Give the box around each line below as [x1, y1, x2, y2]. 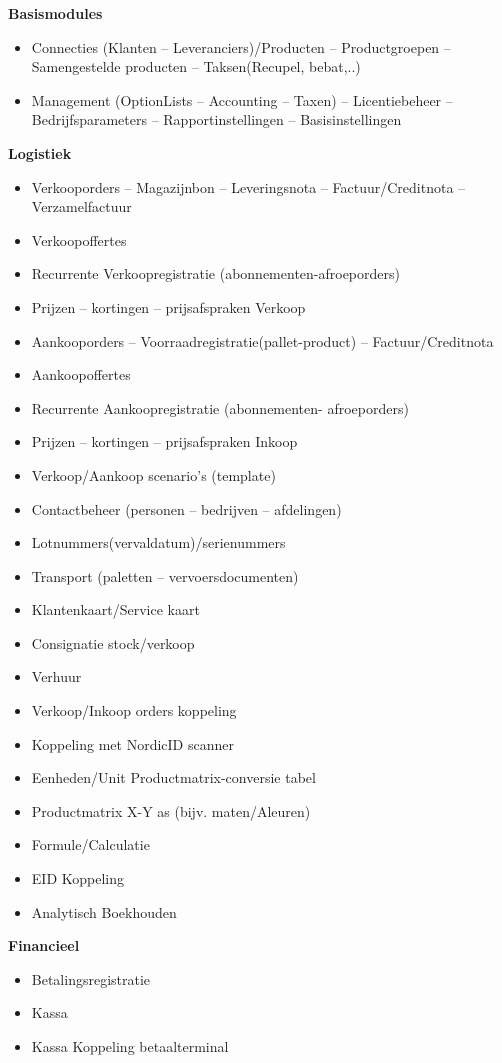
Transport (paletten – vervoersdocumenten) [31, 565, 299, 586]
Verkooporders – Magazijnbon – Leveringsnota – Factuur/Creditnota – [31, 176, 466, 197]
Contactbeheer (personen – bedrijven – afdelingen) [31, 498, 342, 519]
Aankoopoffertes [31, 364, 131, 385]
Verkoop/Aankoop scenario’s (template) [31, 464, 276, 485]
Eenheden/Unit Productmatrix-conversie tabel [31, 767, 316, 788]
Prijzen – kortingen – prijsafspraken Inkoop [31, 431, 298, 452]
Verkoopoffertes [31, 229, 127, 250]
